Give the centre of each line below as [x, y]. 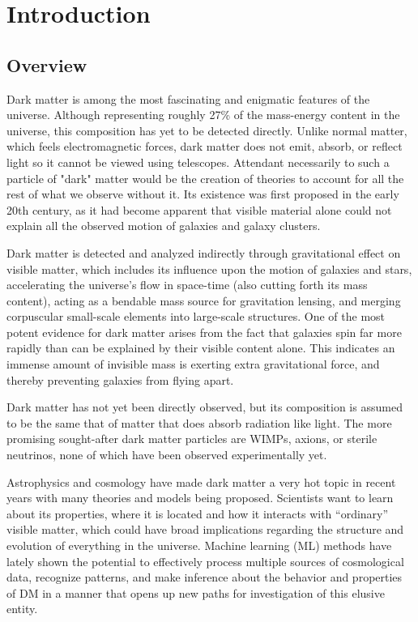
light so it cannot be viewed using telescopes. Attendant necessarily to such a [198, 162]
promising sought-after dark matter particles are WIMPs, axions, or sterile [192, 439]
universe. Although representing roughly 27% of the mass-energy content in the [203, 115]
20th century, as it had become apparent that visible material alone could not [199, 209]
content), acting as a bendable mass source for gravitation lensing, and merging [204, 300]
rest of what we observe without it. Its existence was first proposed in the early [203, 194]
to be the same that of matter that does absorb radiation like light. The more [199, 422]
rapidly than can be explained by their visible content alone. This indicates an [201, 348]
